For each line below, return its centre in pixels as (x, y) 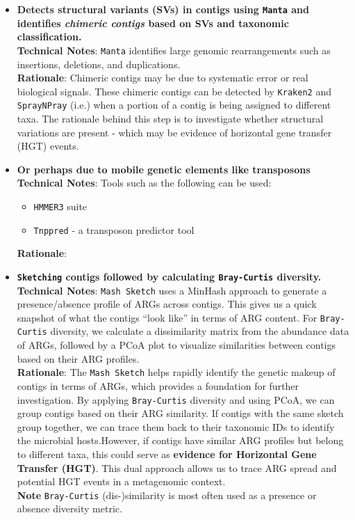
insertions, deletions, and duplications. (99, 64)
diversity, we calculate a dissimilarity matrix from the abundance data (200, 331)
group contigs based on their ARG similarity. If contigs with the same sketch (180, 413)
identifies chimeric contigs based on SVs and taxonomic (153, 23)
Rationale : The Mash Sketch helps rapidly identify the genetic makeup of (176, 372)
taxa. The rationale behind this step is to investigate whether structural (170, 118)
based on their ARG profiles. (78, 358)
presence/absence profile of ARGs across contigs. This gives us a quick (167, 304)
